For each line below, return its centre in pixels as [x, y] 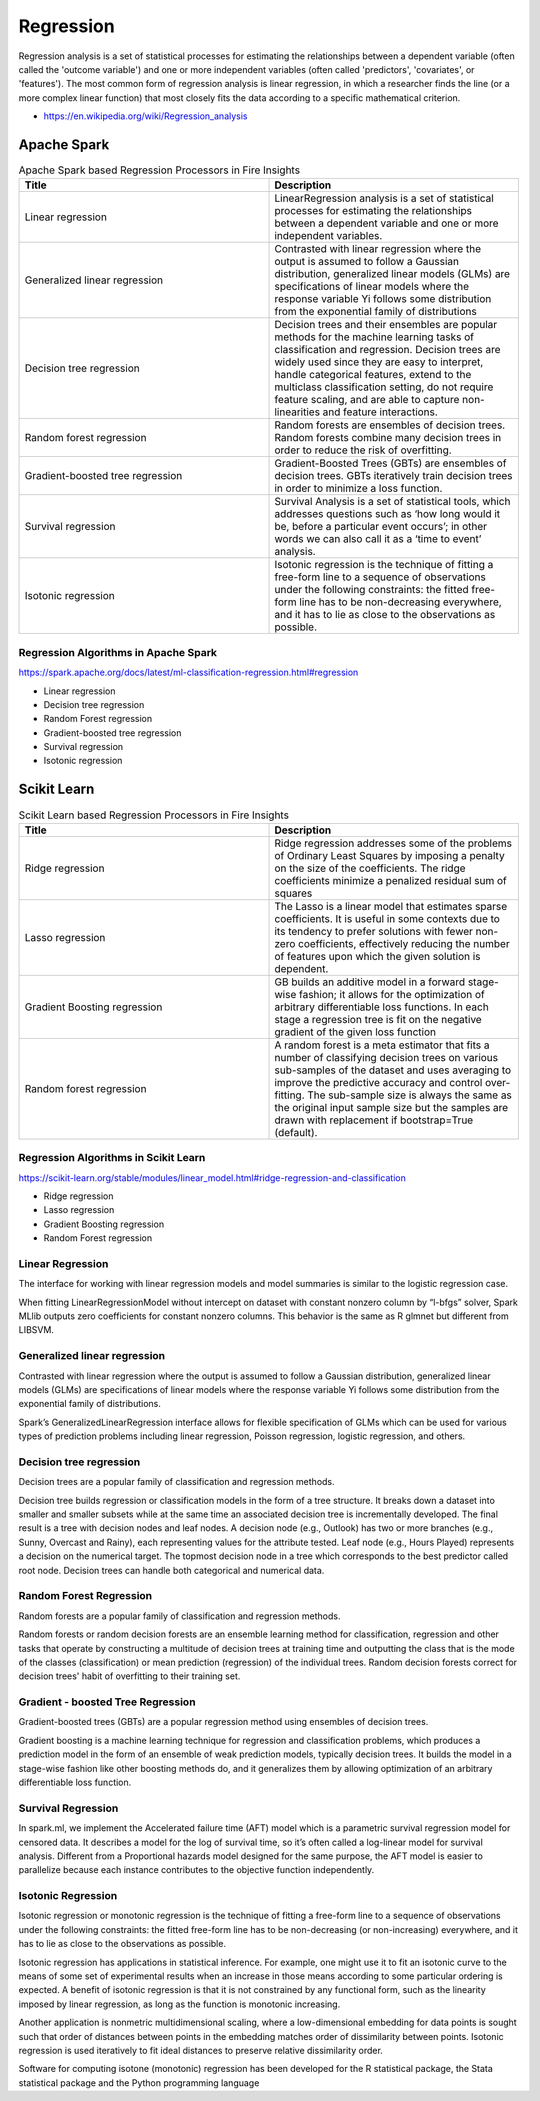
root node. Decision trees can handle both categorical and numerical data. [171, 1570]
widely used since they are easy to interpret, [379, 362]
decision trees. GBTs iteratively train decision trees [394, 476]
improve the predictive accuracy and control [378, 1082]
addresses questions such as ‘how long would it [387, 514]
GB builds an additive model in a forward [370, 982]
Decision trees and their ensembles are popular [386, 325]
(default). [296, 1132]
